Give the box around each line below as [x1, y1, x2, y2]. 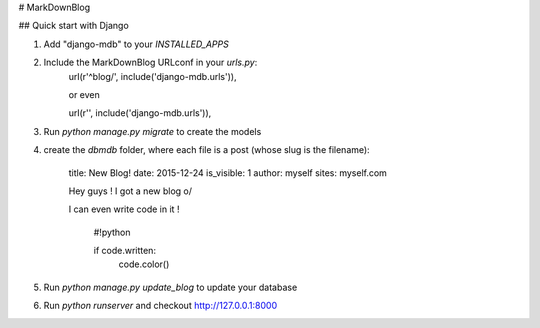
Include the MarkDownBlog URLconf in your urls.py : [43, 56, 258, 69]
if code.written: [93, 245, 157, 257]
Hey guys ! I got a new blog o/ [68, 185, 193, 197]
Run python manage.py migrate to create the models [43, 125, 262, 137]
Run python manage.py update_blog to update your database [43, 281, 298, 293]
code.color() [118, 258, 170, 270]
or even [68, 88, 100, 100]
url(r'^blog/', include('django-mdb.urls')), [68, 70, 237, 82]
